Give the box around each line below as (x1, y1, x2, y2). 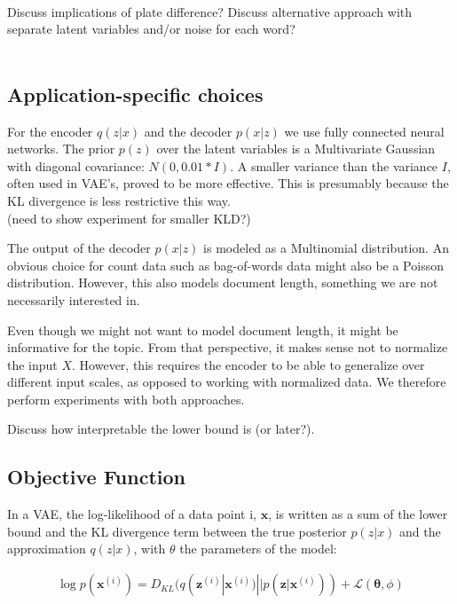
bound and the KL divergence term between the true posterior (7, 522, 347, 540)
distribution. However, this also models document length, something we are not (7, 273, 438, 292)
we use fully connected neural (284, 122, 445, 140)
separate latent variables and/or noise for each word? (7, 20, 295, 38)
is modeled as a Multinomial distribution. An (203, 239, 449, 257)
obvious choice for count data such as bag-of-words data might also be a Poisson (7, 255, 444, 274)
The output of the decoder (7, 239, 151, 257)
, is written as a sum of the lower (268, 505, 448, 523)
